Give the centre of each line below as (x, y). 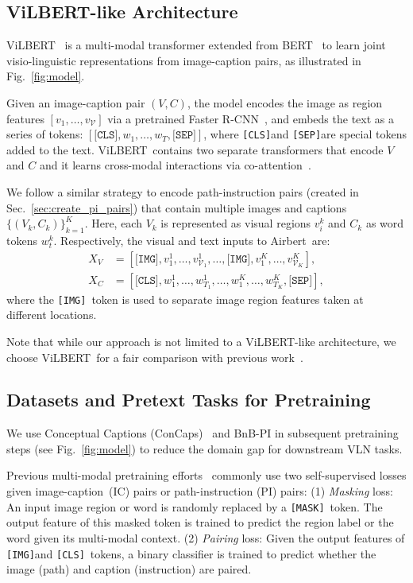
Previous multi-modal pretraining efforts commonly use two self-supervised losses (206, 475)
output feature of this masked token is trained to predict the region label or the (200, 522)
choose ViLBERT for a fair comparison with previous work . (155, 357)
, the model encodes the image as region (285, 102)
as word (385, 223)
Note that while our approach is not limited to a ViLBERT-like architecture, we (201, 341)
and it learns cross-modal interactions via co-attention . (175, 165)
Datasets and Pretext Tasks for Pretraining (189, 400)
